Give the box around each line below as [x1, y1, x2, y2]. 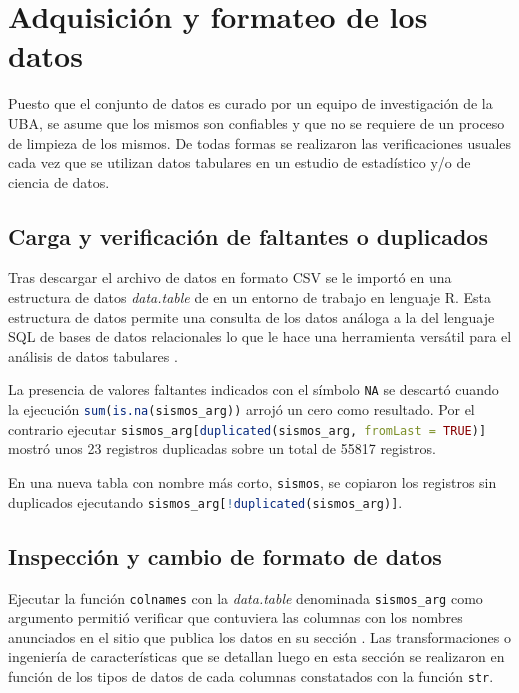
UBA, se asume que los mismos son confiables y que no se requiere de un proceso [8, 112, 505, 133]
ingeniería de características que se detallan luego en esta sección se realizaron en [8, 646, 505, 667]
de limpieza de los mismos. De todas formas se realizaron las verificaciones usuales [8, 132, 512, 153]
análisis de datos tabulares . [8, 345, 178, 366]
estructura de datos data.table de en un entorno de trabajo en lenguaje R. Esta [8, 287, 491, 308]
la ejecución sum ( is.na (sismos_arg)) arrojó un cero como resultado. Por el [8, 399, 475, 420]
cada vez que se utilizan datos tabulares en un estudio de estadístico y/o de [8, 152, 471, 173]
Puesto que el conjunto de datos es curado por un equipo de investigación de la [8, 93, 493, 114]
